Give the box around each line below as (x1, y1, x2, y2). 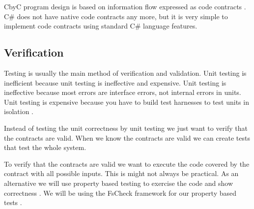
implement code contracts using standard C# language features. (4, 21, 198, 31)
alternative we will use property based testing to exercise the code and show (4, 178, 233, 188)
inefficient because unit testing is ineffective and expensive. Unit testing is (4, 77, 226, 88)
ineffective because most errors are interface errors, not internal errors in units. (4, 87, 241, 97)
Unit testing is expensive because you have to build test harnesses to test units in (4, 96, 249, 107)
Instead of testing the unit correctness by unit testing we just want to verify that (4, 122, 248, 133)
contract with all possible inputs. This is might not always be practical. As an (4, 168, 239, 179)
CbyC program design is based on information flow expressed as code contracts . (4, 1, 246, 11)
